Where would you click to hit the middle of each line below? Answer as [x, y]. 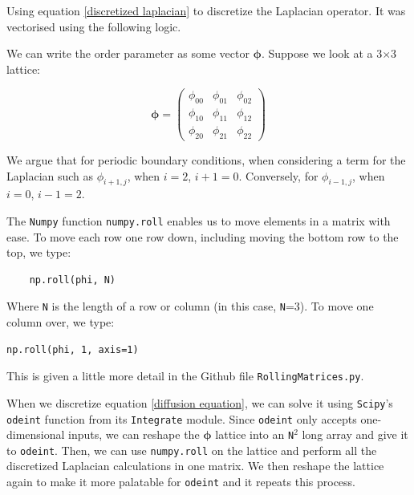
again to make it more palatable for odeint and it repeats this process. [181, 482]
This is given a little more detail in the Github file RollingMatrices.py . [185, 376]
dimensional [36, 434]
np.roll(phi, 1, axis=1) [73, 349]
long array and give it [355, 434]
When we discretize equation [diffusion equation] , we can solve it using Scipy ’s [200, 402]
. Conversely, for [278, 175]
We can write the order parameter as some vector [128, 53]
